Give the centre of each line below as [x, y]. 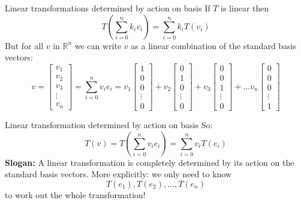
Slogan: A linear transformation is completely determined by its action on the [150, 162]
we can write [98, 45]
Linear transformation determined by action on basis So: [109, 124]
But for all [24, 45]
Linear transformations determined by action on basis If [108, 8]
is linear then [245, 8]
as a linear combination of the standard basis [214, 45]
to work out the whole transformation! [75, 194]
